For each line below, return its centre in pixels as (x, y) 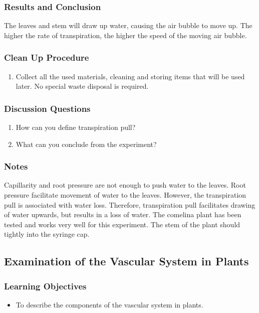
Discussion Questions (47, 108)
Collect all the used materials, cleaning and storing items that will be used (130, 76)
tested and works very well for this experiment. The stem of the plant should (122, 224)
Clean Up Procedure (47, 57)
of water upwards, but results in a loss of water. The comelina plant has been (123, 214)
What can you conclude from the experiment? (86, 144)
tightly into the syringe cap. (47, 234)
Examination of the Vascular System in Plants (126, 261)
